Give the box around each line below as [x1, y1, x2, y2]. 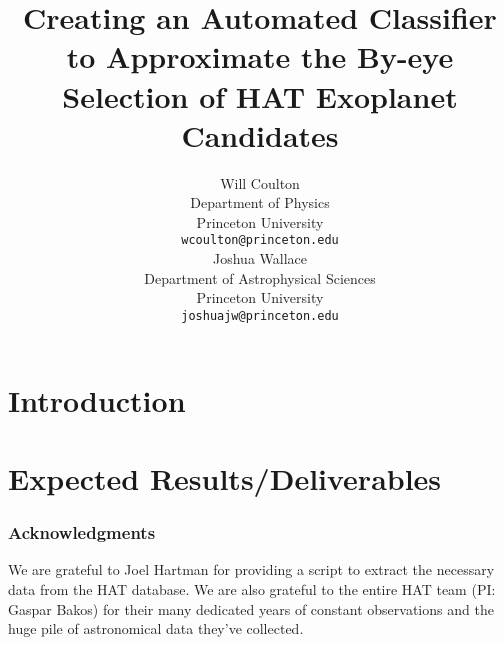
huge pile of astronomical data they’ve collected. [8, 618, 304, 639]
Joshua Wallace [213, 248, 307, 269]
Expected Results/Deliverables [8, 457, 442, 498]
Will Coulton [220, 172, 300, 193]
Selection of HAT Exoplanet [62, 75, 458, 116]
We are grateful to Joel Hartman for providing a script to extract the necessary [8, 559, 495, 580]
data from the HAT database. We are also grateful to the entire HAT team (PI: [8, 578, 496, 599]
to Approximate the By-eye [66, 36, 454, 77]
